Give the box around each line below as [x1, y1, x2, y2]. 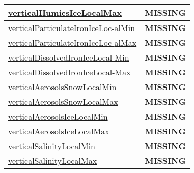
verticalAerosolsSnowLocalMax [8, 96, 118, 107]
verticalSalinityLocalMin [8, 140, 95, 152]
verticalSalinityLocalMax [8, 155, 97, 166]
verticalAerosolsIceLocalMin [8, 110, 108, 122]
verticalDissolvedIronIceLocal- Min [8, 51, 129, 63]
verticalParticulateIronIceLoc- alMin [8, 22, 135, 34]
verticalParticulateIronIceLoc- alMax [8, 37, 137, 48]
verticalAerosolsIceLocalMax [8, 125, 109, 137]
